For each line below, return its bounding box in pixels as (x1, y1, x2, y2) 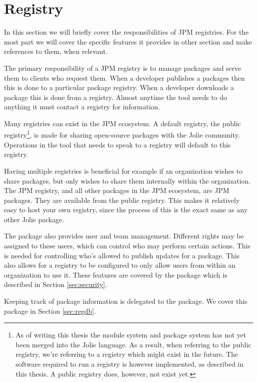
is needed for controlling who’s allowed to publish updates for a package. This (4, 250, 240, 260)
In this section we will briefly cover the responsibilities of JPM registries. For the (4, 27, 249, 37)
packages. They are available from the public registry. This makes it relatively (4, 194, 240, 205)
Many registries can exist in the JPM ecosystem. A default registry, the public (4, 118, 241, 128)
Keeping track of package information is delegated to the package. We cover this (4, 296, 248, 306)
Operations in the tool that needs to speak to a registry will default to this (4, 139, 231, 149)
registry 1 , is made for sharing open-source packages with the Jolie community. (4, 128, 240, 140)
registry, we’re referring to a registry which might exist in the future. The (15, 349, 238, 359)
